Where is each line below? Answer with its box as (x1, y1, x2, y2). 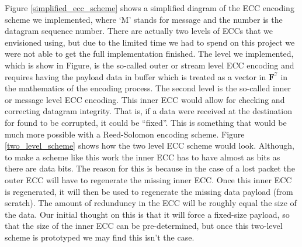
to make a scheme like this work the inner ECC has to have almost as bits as (5, 150, 280, 163)
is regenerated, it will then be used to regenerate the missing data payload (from (5, 185, 293, 197)
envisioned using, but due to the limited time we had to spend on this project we (5, 36, 295, 48)
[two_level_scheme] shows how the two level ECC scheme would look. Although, (5, 139, 294, 152)
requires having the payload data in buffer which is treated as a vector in (5, 70, 266, 83)
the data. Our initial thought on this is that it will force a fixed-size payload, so (5, 208, 290, 220)
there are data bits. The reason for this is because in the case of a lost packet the (5, 162, 295, 174)
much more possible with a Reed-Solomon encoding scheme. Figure (5, 128, 245, 140)
